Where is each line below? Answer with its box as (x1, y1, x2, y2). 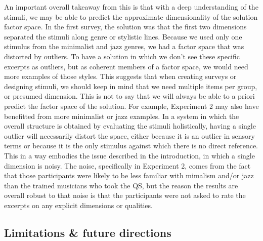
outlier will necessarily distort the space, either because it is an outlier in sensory (4, 130, 255, 141)
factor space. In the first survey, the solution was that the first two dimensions (4, 21, 247, 32)
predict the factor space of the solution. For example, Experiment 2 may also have (4, 100, 259, 111)
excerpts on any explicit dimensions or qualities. (4, 199, 153, 210)
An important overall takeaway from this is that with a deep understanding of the (4, 2, 258, 12)
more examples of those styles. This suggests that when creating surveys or (4, 71, 237, 82)
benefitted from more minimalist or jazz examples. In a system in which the (4, 110, 239, 121)
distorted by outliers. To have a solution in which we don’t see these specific (4, 51, 240, 61)
